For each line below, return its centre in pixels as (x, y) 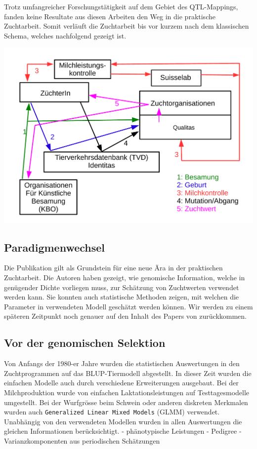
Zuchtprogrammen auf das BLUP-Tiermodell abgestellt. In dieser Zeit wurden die (128, 373)
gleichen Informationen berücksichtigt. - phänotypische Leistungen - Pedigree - (123, 431)
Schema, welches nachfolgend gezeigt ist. (65, 35)
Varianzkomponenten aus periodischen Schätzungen (82, 440)
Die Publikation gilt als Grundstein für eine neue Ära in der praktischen (113, 268)
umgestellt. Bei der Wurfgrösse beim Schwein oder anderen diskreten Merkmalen (126, 402)
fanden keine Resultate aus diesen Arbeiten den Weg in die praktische (110, 16)
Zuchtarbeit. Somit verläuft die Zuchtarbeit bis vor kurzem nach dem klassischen (127, 26)
